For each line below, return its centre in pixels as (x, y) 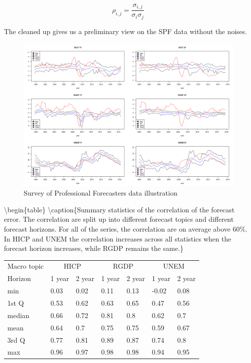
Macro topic (26, 266)
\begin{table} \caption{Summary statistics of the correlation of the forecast (119, 209)
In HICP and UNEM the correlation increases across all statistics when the (118, 238)
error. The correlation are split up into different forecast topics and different (119, 219)
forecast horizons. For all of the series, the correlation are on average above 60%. (126, 228)
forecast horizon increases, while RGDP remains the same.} (94, 248)
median (18, 315)
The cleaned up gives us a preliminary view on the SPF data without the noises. (125, 31)
